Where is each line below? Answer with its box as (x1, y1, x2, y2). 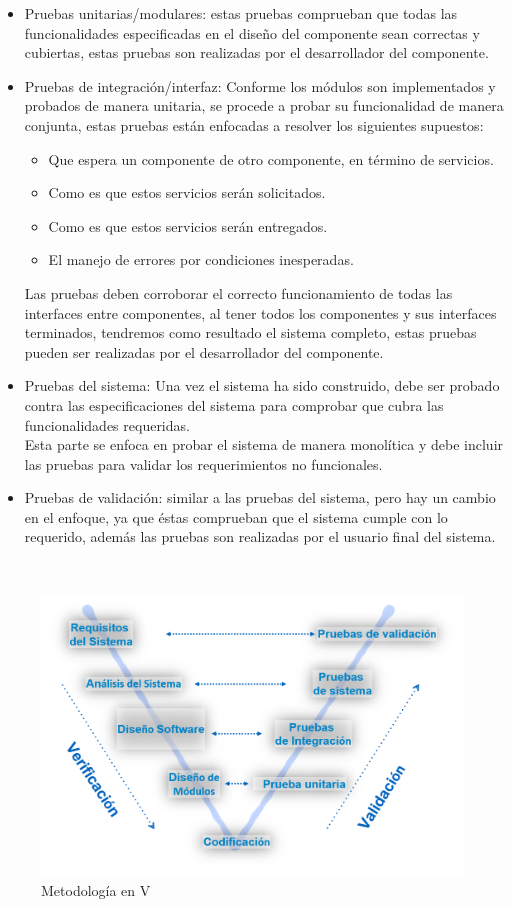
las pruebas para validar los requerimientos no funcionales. (24, 453, 383, 474)
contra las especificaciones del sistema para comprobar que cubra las (24, 394, 444, 415)
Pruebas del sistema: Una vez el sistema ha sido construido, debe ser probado (24, 375, 500, 396)
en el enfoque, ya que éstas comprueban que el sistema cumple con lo (24, 506, 448, 527)
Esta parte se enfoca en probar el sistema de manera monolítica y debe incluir (24, 434, 504, 455)
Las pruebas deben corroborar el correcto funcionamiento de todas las (24, 282, 453, 303)
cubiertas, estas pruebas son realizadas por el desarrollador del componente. (24, 42, 489, 63)
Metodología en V (41, 880, 151, 901)
